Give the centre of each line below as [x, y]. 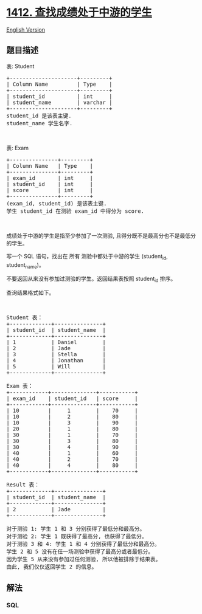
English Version [26, 29]
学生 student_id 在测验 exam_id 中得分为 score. [75, 211]
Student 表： [25, 318]
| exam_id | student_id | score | [72, 398]
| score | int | [50, 190]
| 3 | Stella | [56, 354]
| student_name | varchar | [59, 102]
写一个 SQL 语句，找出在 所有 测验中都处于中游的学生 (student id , [87, 257]
